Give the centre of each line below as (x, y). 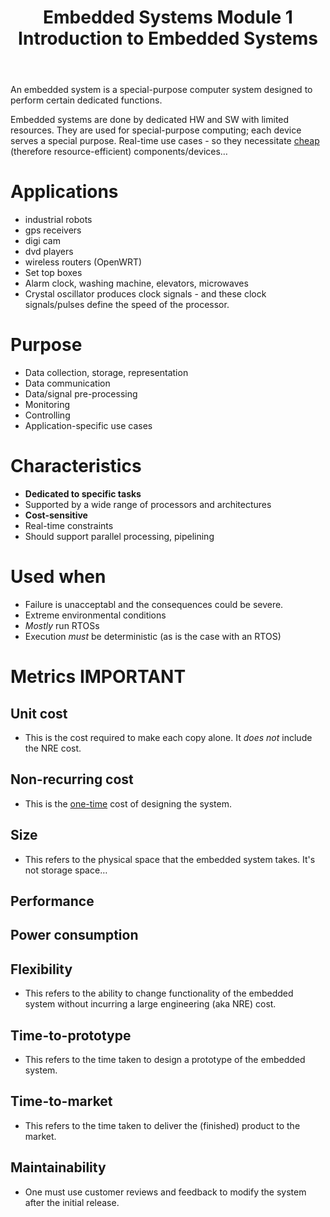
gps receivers (53, 230)
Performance (52, 901)
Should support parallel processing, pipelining (119, 536)
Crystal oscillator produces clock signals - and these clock (145, 294)
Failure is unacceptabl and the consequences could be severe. (154, 604)
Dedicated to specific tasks (83, 494)
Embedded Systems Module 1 (168, 17)
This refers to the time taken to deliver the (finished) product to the (162, 1125)
